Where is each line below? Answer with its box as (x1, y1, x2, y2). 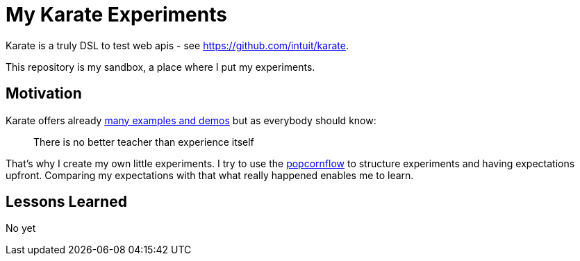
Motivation (6, 85, 82, 103)
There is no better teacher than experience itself (33, 135, 254, 148)
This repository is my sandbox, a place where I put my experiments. (6, 60, 315, 73)
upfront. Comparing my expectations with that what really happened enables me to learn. (6, 169, 414, 181)
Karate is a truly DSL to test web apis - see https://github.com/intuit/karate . (6, 39, 349, 51)
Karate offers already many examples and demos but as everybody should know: (6, 114, 376, 126)
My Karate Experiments (6, 3, 227, 26)
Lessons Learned (6, 193, 127, 211)
